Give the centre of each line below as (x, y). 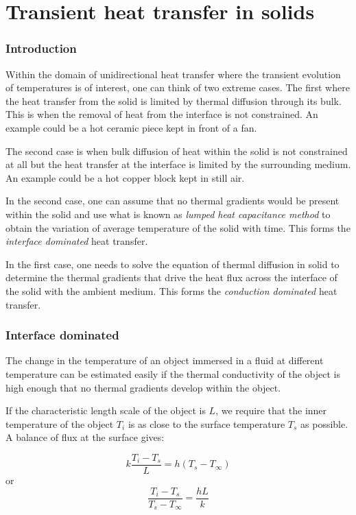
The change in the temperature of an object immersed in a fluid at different (165, 360)
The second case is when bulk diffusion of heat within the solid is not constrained (177, 151)
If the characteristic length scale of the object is (106, 410)
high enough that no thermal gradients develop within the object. (143, 387)
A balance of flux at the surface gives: (85, 437)
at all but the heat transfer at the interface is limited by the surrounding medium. (178, 164)
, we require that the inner (271, 410)
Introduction (41, 48)
